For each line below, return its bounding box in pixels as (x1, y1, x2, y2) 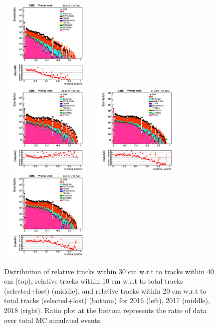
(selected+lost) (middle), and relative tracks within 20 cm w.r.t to (4, 285, 207, 296)
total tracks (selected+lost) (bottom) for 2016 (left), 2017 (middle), (4, 295, 210, 306)
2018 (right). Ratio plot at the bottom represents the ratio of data (4, 305, 207, 316)
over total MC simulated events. (4, 315, 102, 325)
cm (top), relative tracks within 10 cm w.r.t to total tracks (4, 276, 183, 286)
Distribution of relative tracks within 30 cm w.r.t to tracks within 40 (4, 266, 214, 276)
